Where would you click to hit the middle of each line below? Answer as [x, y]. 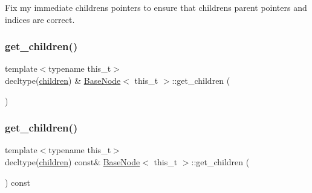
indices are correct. [40, 19]
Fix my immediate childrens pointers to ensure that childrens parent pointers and [156, 7]
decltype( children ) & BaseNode [63, 80]
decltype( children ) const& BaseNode [73, 162]
